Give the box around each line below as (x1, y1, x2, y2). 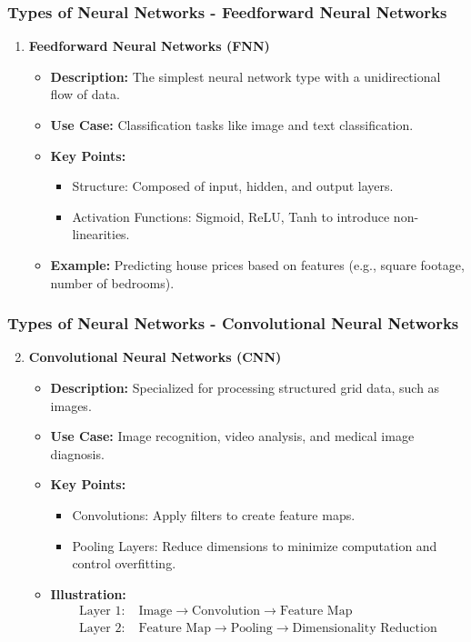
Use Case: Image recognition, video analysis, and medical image (50, 426, 415, 446)
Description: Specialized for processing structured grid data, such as (50, 377, 440, 396)
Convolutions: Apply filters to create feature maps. (72, 505, 356, 524)
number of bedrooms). (50, 273, 175, 292)
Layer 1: (78, 605, 125, 618)
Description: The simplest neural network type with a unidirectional (50, 66, 441, 85)
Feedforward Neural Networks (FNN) (28, 36, 270, 55)
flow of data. (50, 85, 120, 104)
